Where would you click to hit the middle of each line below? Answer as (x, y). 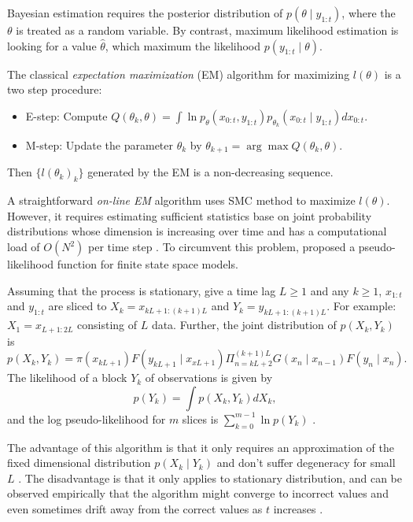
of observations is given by (209, 378)
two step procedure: (55, 89)
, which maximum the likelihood (183, 45)
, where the (369, 13)
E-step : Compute (66, 115)
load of (24, 247)
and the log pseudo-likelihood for (87, 418)
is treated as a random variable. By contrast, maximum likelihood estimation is (207, 30)
